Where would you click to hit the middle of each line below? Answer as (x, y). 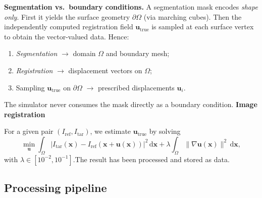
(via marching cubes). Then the (193, 16)
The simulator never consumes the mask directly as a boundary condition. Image (131, 104)
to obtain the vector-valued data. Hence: (67, 36)
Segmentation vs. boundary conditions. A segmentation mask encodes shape (131, 7)
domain (84, 53)
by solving (165, 131)
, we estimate (111, 131)
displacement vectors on (105, 70)
